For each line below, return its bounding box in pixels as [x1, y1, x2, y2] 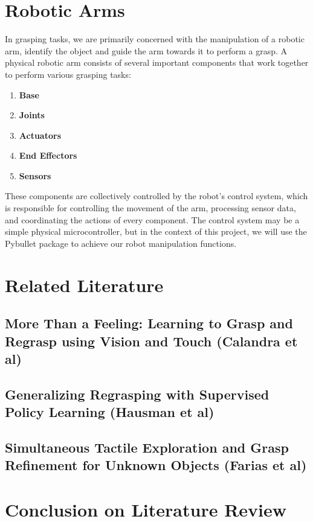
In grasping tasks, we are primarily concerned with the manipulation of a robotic [5, 33, 305, 45]
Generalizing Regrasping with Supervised [5, 384, 269, 403]
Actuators [19, 129, 61, 141]
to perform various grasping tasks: [5, 68, 131, 80]
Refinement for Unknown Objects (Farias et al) [5, 456, 307, 474]
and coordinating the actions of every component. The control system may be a [5, 213, 300, 226]
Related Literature [5, 272, 164, 297]
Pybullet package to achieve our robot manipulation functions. [5, 237, 237, 249]
